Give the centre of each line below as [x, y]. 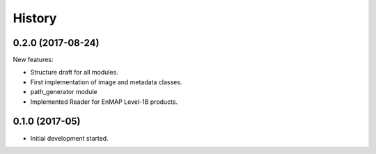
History [35, 18]
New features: [33, 60]
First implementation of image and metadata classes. [106, 82]
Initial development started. [69, 138]
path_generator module [64, 92]
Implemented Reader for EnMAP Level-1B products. [104, 102]
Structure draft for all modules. [74, 72]
